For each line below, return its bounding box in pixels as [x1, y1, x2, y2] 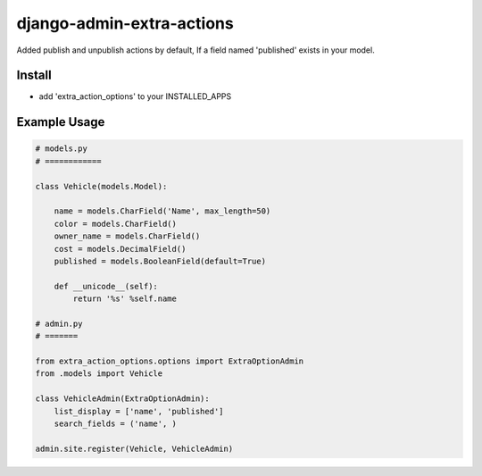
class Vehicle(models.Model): [35, 181, 168, 191]
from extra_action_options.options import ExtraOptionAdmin [35, 356, 304, 366]
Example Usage [16, 114, 105, 129]
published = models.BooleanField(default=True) [54, 255, 267, 266]
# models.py [35, 144, 88, 154]
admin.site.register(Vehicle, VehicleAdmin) [35, 443, 234, 454]
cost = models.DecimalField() [54, 244, 187, 254]
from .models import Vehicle [35, 369, 163, 379]
